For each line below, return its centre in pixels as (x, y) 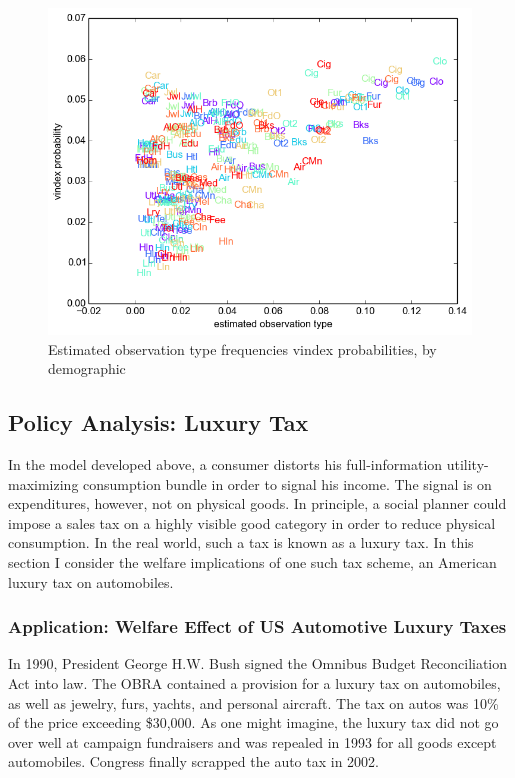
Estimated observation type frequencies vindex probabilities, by (242, 348)
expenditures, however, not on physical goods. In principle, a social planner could (257, 503)
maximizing (43, 483)
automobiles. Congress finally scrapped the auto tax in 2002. (194, 761)
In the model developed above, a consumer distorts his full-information (225, 464)
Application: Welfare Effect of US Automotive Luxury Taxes (257, 626)
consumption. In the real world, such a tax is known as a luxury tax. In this (241, 542)
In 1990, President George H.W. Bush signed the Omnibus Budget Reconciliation (258, 663)
